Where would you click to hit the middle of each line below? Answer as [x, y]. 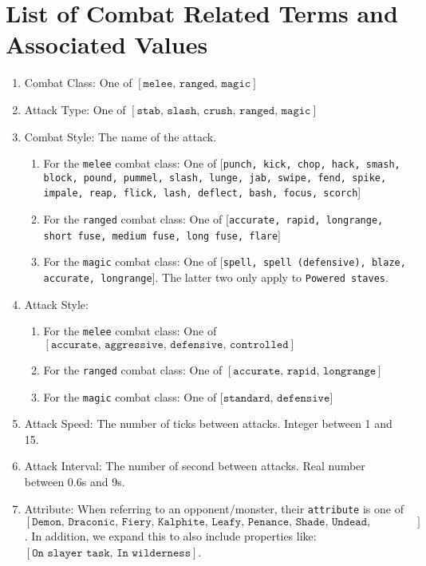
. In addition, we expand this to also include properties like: [170, 536]
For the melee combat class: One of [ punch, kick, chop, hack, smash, [222, 163]
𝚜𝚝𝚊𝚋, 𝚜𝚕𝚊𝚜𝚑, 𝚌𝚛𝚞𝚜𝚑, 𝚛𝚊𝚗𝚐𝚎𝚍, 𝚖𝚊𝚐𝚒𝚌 [224, 111]
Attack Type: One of [75, 109]
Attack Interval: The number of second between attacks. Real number [195, 466]
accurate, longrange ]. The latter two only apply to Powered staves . [216, 277]
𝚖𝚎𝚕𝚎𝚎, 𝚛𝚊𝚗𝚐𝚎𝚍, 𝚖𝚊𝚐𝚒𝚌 [197, 84]
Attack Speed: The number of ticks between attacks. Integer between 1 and [208, 424]
